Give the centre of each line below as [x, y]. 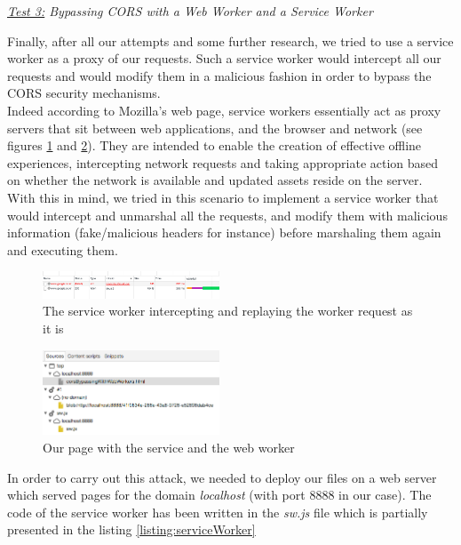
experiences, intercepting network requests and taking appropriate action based [223, 162]
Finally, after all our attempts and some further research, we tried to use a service [230, 40]
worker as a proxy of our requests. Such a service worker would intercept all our [224, 58]
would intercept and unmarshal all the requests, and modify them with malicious [227, 215]
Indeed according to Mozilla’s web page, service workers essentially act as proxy [224, 110]
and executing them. [63, 249]
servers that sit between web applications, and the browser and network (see [215, 128]
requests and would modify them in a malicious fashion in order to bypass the [219, 75]
